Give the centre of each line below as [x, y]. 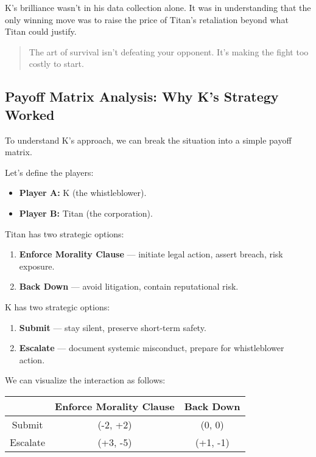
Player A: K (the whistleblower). [83, 193]
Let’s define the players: [49, 172]
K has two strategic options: [58, 306]
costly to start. [56, 64]
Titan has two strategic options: [65, 233]
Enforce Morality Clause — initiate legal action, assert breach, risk [151, 254]
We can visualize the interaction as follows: [85, 380]
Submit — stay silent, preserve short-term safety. [113, 327]
